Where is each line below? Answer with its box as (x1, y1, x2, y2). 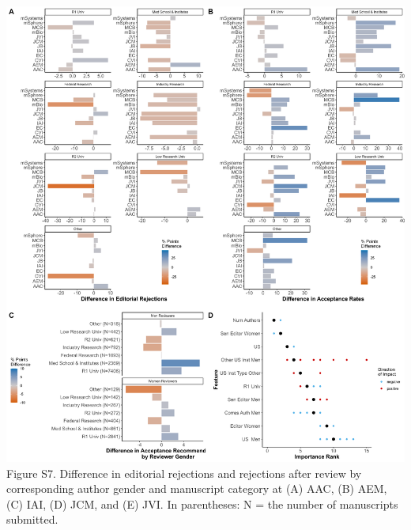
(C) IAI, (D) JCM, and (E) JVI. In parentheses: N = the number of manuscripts (6, 495, 398, 512)
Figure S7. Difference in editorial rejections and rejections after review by (6, 464, 362, 481)
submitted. (6, 511, 58, 528)
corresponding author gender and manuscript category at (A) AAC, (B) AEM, (6, 480, 387, 497)
